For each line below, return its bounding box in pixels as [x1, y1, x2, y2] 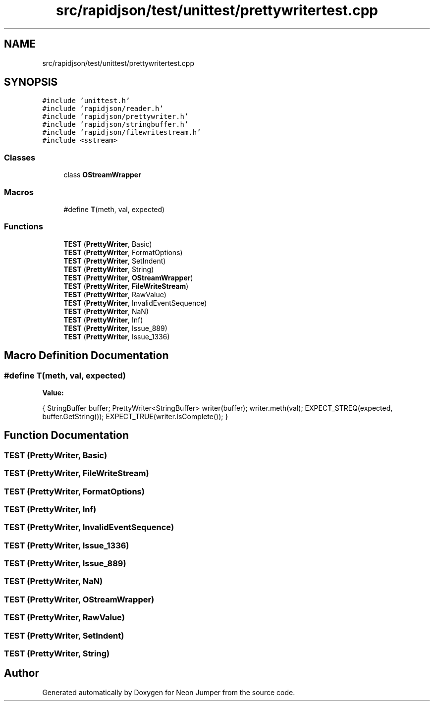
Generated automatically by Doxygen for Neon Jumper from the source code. [42, 688, 295, 697]
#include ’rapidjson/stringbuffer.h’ [42, 120, 189, 129]
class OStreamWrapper [63, 170, 141, 179]
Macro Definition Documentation [4, 349, 169, 362]
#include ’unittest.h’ [42, 97, 130, 105]
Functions [4, 221, 43, 232]
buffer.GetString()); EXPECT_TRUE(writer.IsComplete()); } [42, 412, 228, 421]
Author [4, 667, 39, 680]
